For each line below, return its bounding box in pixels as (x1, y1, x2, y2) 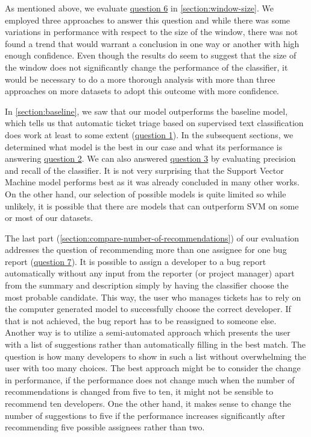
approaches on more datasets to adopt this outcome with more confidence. (5, 85, 279, 97)
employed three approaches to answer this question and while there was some (5, 13, 291, 26)
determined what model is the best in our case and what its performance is (5, 140, 283, 153)
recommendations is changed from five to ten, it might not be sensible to (5, 385, 274, 398)
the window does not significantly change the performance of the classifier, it (5, 60, 288, 73)
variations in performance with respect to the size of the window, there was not (5, 25, 298, 38)
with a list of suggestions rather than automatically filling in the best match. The (5, 338, 306, 351)
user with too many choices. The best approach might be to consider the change (5, 362, 301, 374)
